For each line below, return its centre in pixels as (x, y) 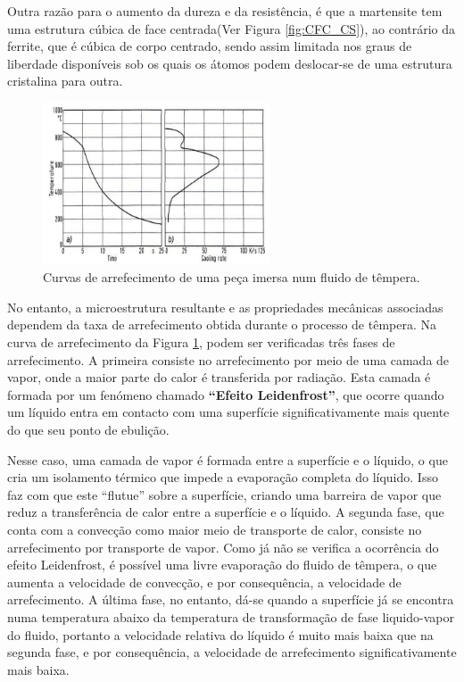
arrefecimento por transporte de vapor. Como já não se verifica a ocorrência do (223, 547)
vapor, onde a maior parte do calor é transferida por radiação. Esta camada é (219, 377)
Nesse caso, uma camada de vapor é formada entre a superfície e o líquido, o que (228, 459)
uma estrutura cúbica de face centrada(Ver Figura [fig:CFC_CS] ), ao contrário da (232, 28)
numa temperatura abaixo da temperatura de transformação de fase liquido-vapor (231, 616)
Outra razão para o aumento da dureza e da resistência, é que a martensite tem (225, 11)
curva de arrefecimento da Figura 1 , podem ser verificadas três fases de (201, 342)
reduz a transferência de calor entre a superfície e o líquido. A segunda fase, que (226, 512)
